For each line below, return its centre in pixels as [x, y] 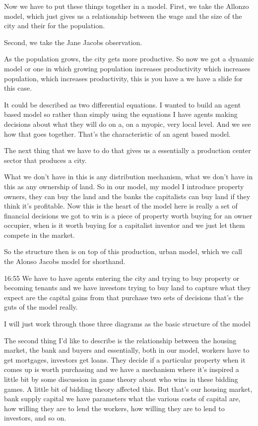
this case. [18, 88]
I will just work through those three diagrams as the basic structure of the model [127, 324]
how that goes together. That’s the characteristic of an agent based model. [117, 133]
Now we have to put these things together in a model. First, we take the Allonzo [127, 6]
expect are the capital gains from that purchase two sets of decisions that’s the [124, 297]
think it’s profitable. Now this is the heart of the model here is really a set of [121, 206]
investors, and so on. [35, 418]
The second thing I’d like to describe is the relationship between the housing [120, 340]
